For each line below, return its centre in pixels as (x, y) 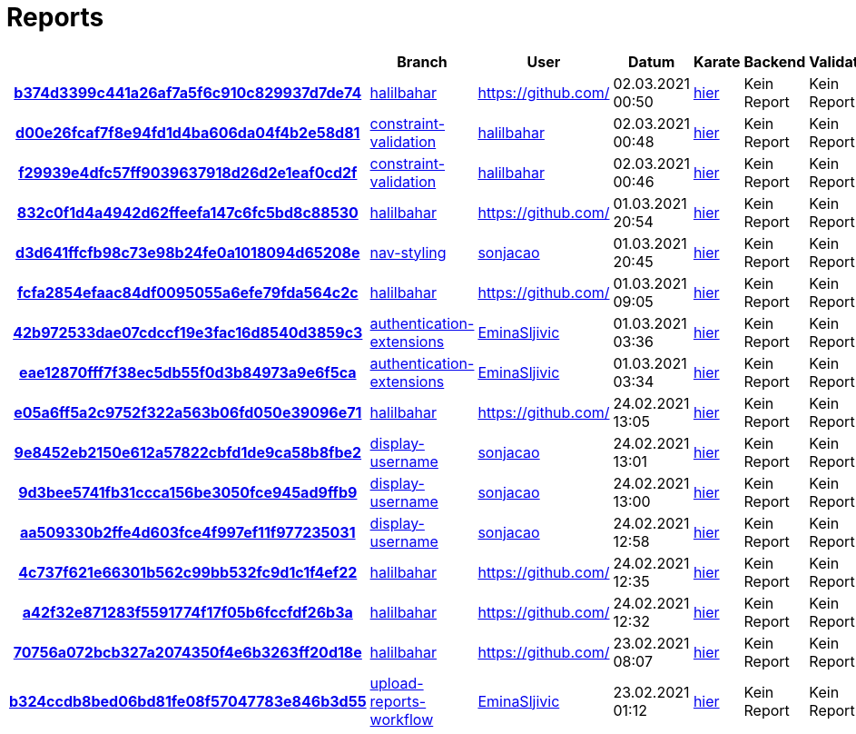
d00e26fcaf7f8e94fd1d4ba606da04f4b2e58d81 (188, 132)
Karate (717, 61)
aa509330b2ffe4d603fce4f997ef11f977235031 (188, 532)
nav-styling (408, 252)
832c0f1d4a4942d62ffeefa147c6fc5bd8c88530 (187, 212)
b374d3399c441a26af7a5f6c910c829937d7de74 (188, 92)
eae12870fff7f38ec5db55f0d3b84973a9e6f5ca (188, 372)
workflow (402, 719)
